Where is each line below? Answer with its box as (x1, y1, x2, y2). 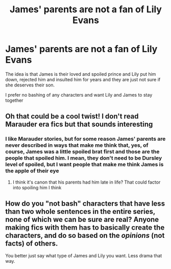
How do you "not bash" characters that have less (5, 199, 165, 208)
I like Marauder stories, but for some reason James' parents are (5, 136, 166, 143)
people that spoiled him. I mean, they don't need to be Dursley (5, 154, 162, 162)
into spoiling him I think (12, 184, 62, 190)
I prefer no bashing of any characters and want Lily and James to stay (5, 92, 153, 98)
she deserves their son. (5, 82, 55, 88)
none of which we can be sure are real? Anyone (5, 215, 159, 224)
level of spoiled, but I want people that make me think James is (5, 161, 164, 168)
